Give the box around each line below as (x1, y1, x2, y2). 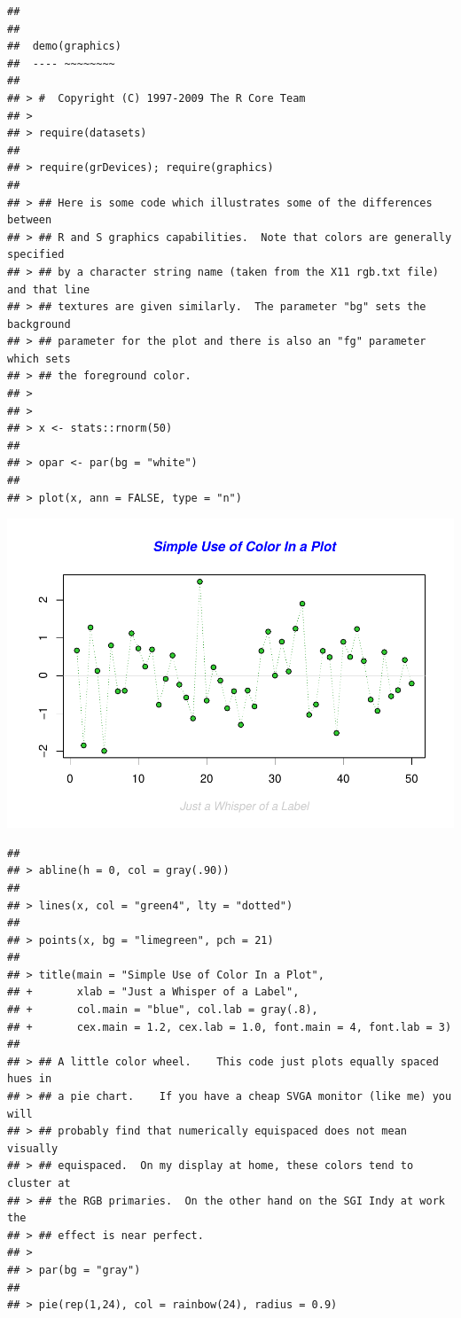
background (7, 317, 71, 331)
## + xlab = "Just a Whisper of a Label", (7, 986, 300, 999)
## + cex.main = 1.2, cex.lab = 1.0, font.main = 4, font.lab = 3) (7, 1020, 452, 1033)
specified (7, 248, 65, 261)
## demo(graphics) (7, 40, 121, 53)
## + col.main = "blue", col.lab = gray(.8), (7, 1003, 318, 1017)
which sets (7, 352, 71, 365)
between (7, 214, 52, 227)
